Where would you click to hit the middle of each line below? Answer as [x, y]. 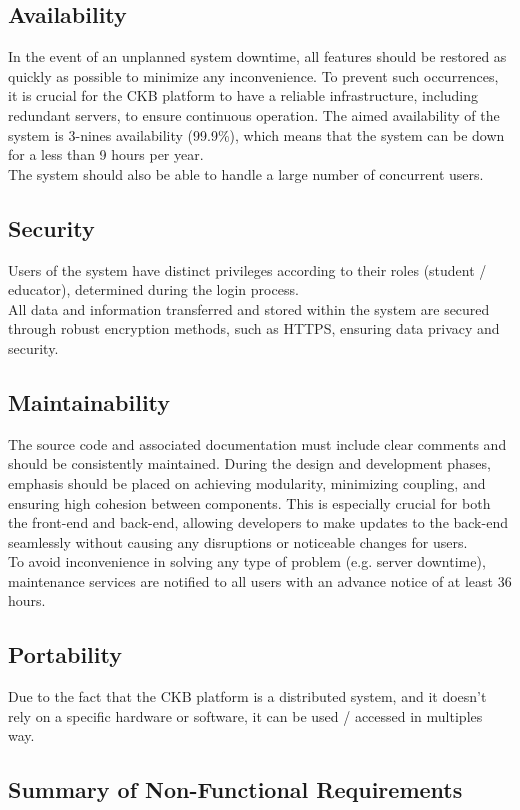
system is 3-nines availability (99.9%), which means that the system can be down [256, 134]
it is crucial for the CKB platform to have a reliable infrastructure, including [243, 95]
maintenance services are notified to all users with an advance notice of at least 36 [260, 580]
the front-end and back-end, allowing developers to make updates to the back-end [258, 522]
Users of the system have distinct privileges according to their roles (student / [247, 269]
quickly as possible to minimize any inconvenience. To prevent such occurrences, [253, 75]
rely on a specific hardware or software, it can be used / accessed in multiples [245, 715]
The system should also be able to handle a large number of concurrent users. [246, 173]
